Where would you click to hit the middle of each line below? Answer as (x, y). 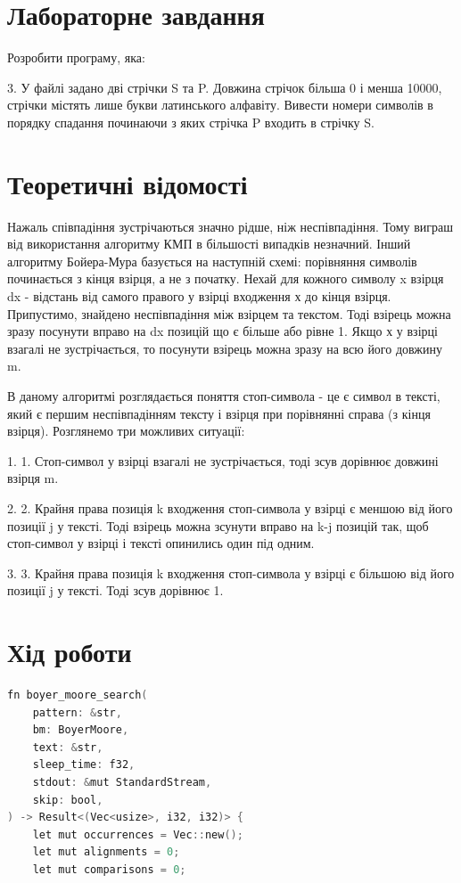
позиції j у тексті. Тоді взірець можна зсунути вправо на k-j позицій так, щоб (218, 525)
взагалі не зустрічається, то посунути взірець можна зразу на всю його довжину (225, 348)
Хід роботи (70, 652)
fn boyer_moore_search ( (78, 695)
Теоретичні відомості (128, 183)
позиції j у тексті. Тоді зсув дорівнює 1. (115, 590)
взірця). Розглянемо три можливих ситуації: (126, 431)
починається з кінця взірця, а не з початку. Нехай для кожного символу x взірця (226, 278)
